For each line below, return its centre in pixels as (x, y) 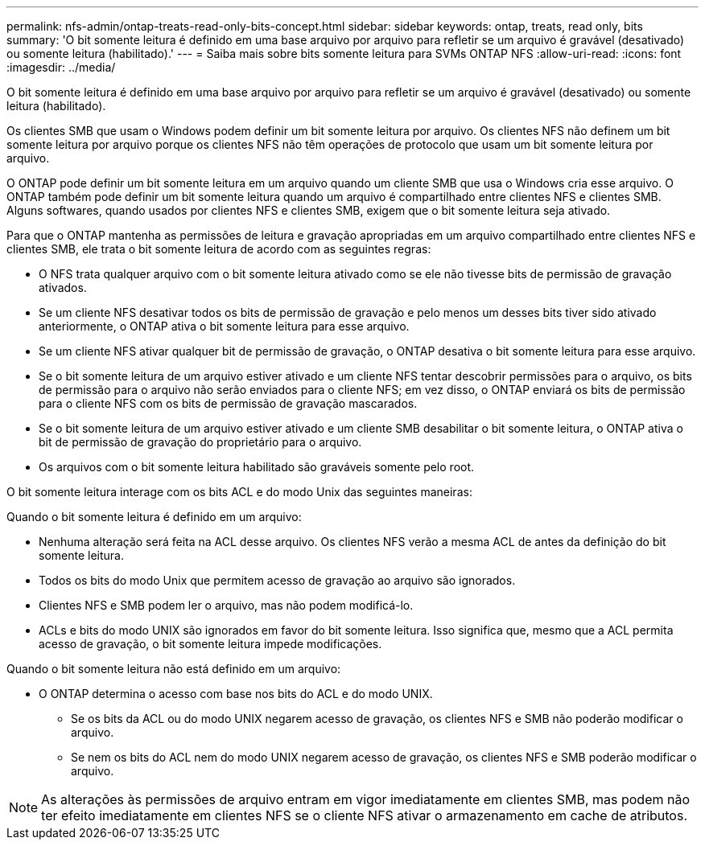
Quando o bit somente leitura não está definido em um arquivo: (174, 669)
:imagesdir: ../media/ (61, 67)
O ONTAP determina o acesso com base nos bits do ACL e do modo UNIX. (236, 694)
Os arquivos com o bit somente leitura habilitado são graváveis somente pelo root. (257, 467)
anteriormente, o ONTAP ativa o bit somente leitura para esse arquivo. (224, 326)
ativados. (63, 287)
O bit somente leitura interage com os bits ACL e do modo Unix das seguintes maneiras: (239, 492)
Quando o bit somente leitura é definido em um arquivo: (154, 517)
